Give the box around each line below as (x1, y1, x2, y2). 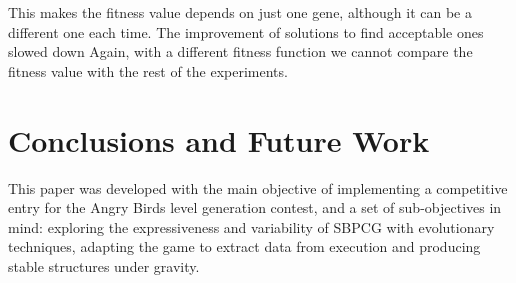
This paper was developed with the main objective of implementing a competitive (8, 177, 508, 198)
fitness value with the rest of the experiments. (8, 60, 288, 81)
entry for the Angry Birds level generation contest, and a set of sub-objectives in (8, 197, 502, 218)
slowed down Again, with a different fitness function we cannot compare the (8, 41, 473, 62)
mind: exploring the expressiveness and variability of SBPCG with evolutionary (8, 216, 495, 237)
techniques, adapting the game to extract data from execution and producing (8, 236, 481, 257)
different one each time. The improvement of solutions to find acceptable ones (8, 21, 484, 42)
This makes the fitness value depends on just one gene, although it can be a (8, 2, 472, 22)
